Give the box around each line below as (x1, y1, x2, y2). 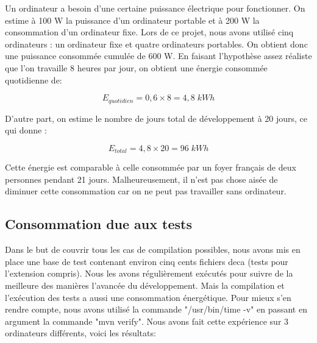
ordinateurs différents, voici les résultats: (5, 327, 156, 339)
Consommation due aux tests (5, 214, 192, 233)
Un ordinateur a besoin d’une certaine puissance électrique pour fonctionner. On (5, 2, 305, 14)
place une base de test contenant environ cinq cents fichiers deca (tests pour (5, 255, 288, 267)
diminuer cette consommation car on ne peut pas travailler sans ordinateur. (5, 185, 287, 197)
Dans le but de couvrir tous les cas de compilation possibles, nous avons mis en (5, 243, 301, 256)
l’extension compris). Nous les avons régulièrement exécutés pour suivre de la (5, 267, 293, 280)
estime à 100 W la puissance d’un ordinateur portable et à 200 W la (5, 13, 260, 26)
